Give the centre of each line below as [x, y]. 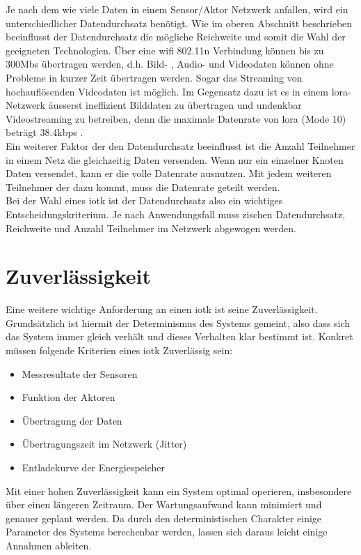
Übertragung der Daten [72, 420]
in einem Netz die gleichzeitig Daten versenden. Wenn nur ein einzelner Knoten [175, 159]
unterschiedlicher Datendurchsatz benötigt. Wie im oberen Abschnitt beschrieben [179, 23]
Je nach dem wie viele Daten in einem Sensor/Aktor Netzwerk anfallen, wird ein [177, 9]
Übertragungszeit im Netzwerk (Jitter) [104, 444]
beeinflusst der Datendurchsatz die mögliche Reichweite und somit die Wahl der [176, 37]
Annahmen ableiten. [49, 545]
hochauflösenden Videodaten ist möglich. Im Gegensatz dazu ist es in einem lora [177, 91]
